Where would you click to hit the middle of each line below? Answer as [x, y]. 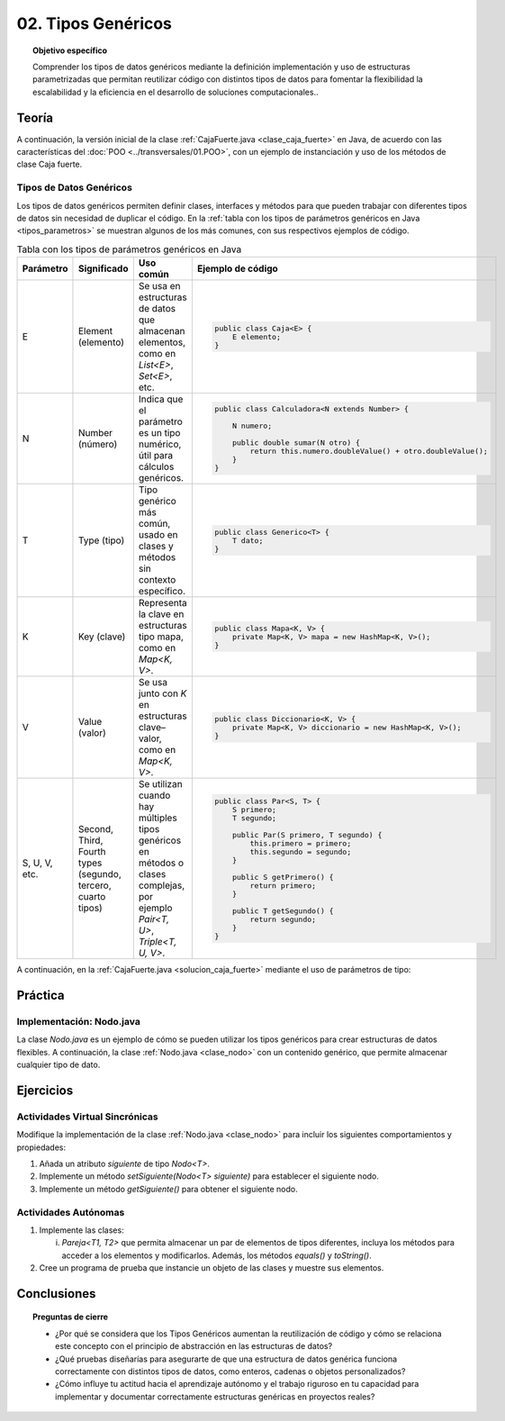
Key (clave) [102, 637]
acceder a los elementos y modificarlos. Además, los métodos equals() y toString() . [217, 1255]
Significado [103, 268]
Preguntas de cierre [70, 1317]
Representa [163, 603]
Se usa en [159, 286]
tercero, [95, 885]
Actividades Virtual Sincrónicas [87, 1117]
